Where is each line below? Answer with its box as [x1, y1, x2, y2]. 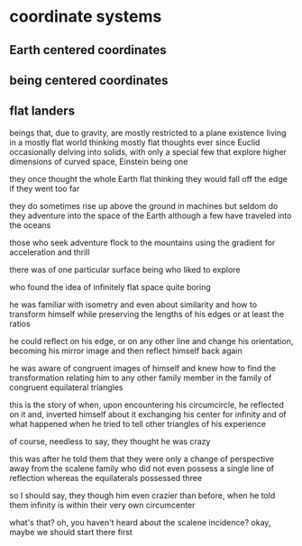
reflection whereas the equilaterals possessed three [9, 472, 203, 483]
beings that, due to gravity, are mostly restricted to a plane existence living [9, 127, 287, 138]
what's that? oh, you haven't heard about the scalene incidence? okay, [9, 516, 271, 528]
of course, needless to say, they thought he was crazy [9, 435, 211, 447]
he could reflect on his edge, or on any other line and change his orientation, [9, 335, 294, 346]
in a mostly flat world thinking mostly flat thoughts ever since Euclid [9, 137, 261, 148]
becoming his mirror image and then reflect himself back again [9, 345, 243, 356]
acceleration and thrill [9, 246, 90, 258]
